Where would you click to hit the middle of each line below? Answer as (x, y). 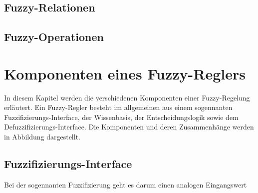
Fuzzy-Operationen (54, 37)
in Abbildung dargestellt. (42, 137)
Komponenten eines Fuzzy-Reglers (125, 73)
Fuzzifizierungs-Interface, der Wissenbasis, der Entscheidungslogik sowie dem (121, 117)
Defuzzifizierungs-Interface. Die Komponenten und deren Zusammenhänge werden (129, 127)
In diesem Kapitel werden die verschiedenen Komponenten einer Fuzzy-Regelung (127, 97)
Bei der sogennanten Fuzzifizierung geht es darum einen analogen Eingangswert (126, 184)
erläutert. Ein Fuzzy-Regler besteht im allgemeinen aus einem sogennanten (118, 107)
